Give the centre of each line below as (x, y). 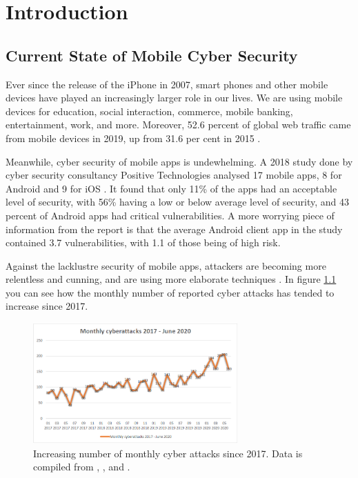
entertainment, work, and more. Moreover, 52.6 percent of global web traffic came (178, 125)
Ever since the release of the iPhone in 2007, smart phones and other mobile (167, 84)
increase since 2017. (47, 306)
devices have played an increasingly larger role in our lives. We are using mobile (174, 98)
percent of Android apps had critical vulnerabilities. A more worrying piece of (170, 215)
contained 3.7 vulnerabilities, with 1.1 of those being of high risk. (143, 242)
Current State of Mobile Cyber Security (152, 55)
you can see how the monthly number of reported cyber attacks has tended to (170, 292)
